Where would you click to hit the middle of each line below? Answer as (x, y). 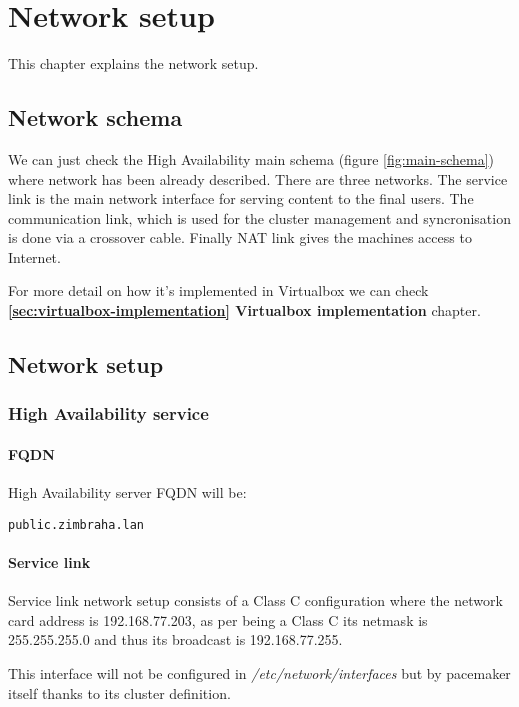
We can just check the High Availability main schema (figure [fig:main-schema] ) (251, 158)
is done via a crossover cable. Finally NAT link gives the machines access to (240, 237)
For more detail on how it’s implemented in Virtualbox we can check (218, 290)
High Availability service (108, 413)
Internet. (34, 256)
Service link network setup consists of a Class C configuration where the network (255, 600)
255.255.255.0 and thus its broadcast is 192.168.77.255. (175, 639)
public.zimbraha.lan (76, 524)
